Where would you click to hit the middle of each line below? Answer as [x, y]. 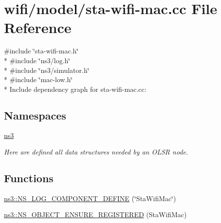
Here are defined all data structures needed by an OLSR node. [96, 152]
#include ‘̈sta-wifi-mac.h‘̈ [41, 51]
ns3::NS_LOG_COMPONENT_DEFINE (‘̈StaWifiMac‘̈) [90, 198]
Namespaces [35, 115]
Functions [29, 178]
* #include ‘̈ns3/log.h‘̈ [37, 60]
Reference [38, 27]
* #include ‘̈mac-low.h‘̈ [38, 79]
